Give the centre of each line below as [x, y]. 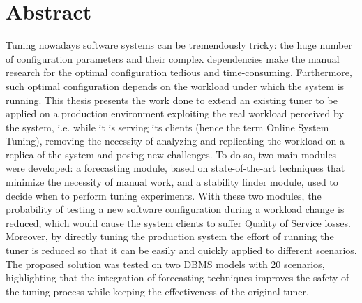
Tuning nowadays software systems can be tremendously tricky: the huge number [179, 45]
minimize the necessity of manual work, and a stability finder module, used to [172, 182]
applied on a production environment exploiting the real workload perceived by [175, 113]
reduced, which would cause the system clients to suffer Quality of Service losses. [178, 222]
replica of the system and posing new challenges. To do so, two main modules [171, 154]
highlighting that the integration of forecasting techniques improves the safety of [178, 278]
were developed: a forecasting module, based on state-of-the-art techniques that [175, 168]
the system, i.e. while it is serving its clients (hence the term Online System [167, 127]
